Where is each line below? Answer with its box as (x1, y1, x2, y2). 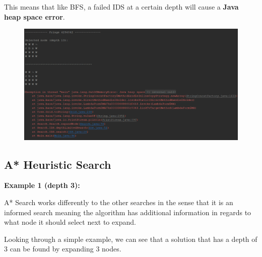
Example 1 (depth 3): (4, 180, 80, 190)
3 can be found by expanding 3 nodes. (4, 243, 121, 254)
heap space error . (4, 11, 65, 22)
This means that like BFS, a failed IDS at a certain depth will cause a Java (4, 2, 239, 12)
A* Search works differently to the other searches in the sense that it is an (4, 197, 233, 208)
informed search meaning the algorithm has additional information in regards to (4, 207, 251, 217)
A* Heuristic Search (4, 156, 111, 172)
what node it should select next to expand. (4, 217, 136, 227)
